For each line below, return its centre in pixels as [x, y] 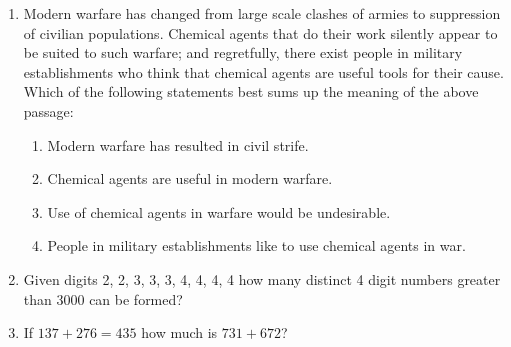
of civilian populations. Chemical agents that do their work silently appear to [260, 32]
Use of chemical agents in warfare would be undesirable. [219, 211]
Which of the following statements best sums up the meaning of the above [251, 91]
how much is [179, 332]
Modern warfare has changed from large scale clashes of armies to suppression [262, 13]
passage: [48, 110]
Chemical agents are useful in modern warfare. [190, 178]
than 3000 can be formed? [103, 298]
